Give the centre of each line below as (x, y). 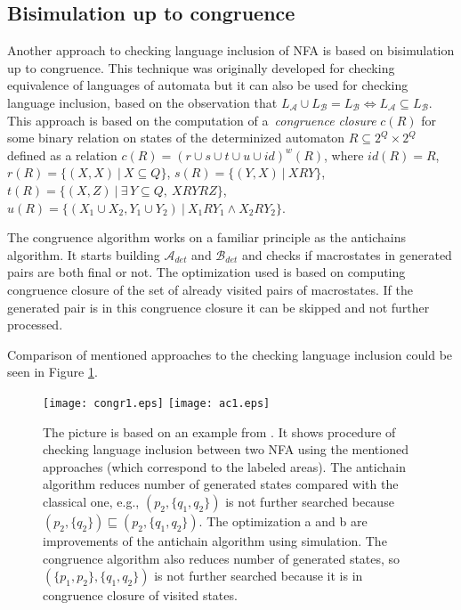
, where (344, 155)
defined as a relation (62, 155)
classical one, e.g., (91, 501)
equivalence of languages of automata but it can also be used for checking (208, 85)
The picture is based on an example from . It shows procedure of (219, 431)
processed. (35, 325)
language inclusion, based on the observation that (142, 102)
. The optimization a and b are (283, 521)
